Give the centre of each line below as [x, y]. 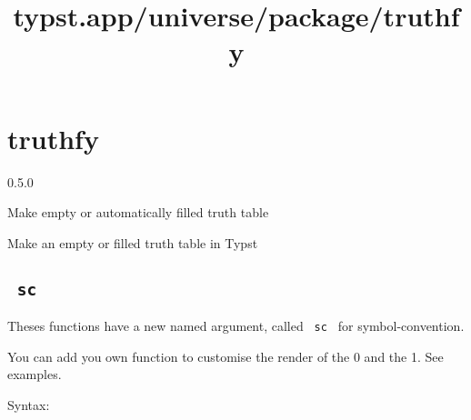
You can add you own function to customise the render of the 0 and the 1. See [225, 356]
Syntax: [29, 404]
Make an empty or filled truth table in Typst [133, 242]
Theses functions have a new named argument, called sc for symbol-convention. [236, 326]
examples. [35, 374]
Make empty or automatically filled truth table [138, 212]
